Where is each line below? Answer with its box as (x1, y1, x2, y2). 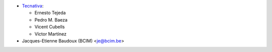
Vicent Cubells (34, 24, 65, 30)
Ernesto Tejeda (34, 10, 66, 16)
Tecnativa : (22, 3, 44, 8)
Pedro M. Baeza (34, 16, 68, 22)
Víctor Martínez (34, 30, 67, 37)
